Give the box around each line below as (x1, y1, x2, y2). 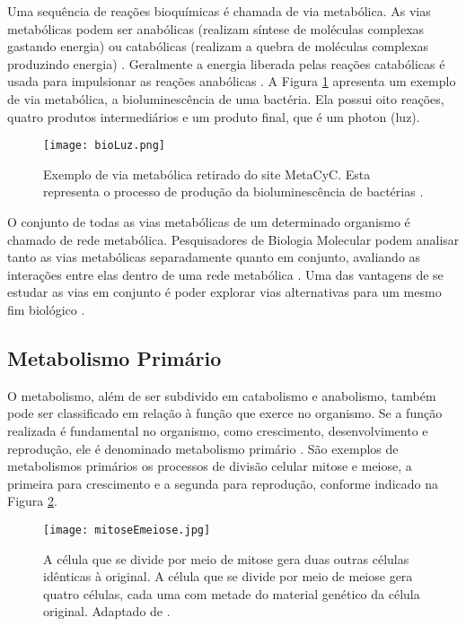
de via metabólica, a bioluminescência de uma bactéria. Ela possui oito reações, (7, 89, 444, 108)
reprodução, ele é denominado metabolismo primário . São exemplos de (7, 439, 399, 457)
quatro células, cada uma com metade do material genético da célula (43, 584, 420, 603)
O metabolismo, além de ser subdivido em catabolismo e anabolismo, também (7, 386, 436, 404)
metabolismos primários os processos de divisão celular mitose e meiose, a (7, 456, 412, 475)
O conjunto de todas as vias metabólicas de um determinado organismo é (7, 213, 410, 230)
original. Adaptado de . (43, 602, 171, 621)
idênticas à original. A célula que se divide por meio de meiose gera (43, 567, 413, 586)
